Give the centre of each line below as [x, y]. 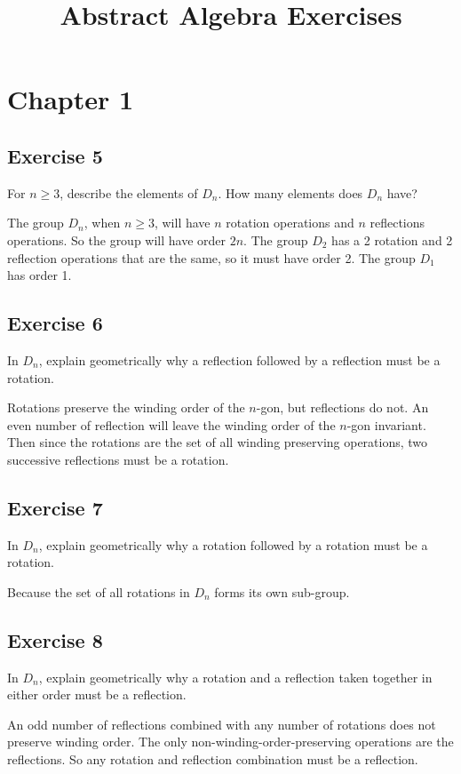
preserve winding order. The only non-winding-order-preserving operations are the [230, 742]
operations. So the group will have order [117, 239]
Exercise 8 [55, 639]
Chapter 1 [71, 99]
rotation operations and [290, 223]
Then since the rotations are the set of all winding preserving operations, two [218, 442]
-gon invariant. [386, 424]
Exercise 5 [55, 155]
